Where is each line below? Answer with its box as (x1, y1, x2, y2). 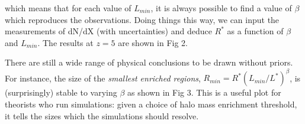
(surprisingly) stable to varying (5, 86, 117, 99)
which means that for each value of (5, 2, 131, 14)
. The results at (37, 36, 94, 48)
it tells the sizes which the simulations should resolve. (5, 109, 199, 122)
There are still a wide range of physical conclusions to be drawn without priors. (5, 56, 293, 68)
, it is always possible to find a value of (150, 2, 292, 14)
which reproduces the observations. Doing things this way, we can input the (5, 13, 280, 25)
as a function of (227, 25, 284, 37)
